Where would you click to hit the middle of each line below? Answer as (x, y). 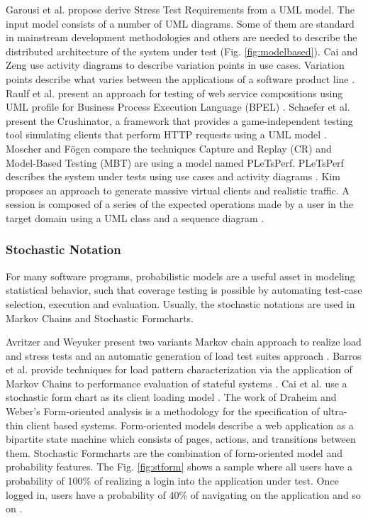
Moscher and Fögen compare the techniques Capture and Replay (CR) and (169, 148)
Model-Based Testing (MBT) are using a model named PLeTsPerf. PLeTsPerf (175, 162)
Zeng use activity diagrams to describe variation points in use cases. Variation (175, 65)
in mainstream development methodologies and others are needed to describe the (182, 37)
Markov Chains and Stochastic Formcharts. (100, 318)
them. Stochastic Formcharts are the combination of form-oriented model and (174, 452)
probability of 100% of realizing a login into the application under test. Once (172, 481)
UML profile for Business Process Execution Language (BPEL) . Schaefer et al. (178, 107)
